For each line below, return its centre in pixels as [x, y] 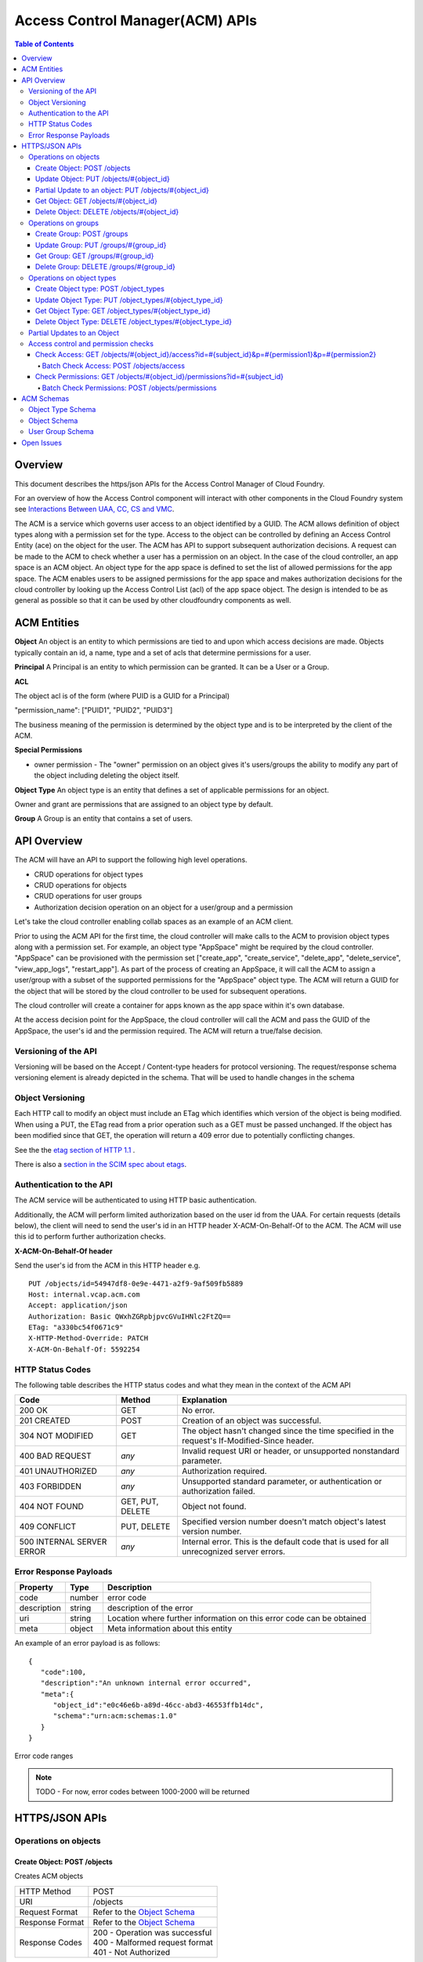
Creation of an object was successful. [251, 1420]
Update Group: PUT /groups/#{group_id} [101, 245]
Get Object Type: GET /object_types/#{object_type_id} [123, 311]
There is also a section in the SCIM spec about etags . [101, 1165]
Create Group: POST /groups [82, 234]
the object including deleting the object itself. [107, 775]
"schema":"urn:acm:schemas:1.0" [115, 1716]
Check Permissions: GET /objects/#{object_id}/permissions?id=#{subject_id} [160, 377]
